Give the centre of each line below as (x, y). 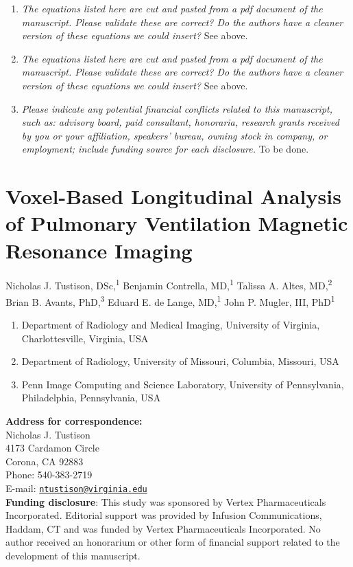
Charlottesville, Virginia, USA (85, 338)
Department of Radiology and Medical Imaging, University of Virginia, (171, 324)
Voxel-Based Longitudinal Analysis (173, 196)
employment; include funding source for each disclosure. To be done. (165, 149)
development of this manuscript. (73, 555)
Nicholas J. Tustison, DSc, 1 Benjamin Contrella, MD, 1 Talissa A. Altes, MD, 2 (169, 285)
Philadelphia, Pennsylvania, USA (91, 398)
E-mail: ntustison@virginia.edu (76, 488)
